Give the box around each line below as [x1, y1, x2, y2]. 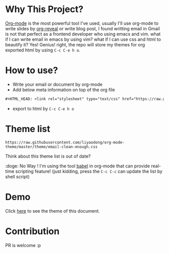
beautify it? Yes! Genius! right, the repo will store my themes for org [5, 41, 145, 47]
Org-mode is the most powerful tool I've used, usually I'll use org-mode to [5, 20, 158, 26]
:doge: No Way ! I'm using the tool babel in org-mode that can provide [5, 163, 150, 169]
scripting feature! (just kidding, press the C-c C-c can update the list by [15, 168, 162, 174]
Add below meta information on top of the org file [12, 87, 115, 93]
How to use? [5, 65, 58, 76]
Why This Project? [5, 4, 84, 15]
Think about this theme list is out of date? [5, 153, 91, 159]
